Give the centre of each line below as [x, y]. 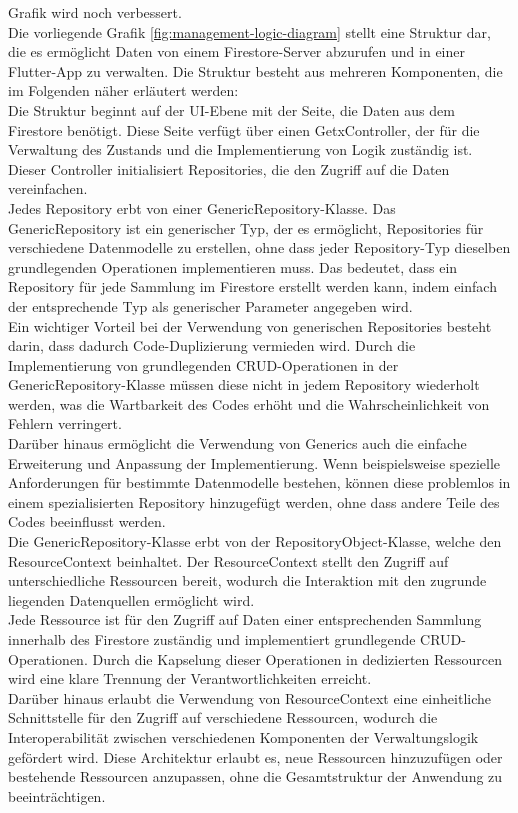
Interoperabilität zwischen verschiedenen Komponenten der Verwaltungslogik [243, 736]
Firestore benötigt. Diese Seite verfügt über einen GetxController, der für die [244, 129]
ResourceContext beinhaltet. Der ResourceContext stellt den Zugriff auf [228, 560]
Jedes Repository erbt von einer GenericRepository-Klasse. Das [202, 207]
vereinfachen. [48, 188]
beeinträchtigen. [57, 795]
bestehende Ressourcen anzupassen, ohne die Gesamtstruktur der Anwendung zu [255, 776]
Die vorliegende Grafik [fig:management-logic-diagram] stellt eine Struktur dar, [249, 31]
